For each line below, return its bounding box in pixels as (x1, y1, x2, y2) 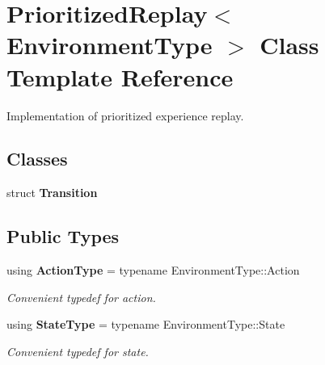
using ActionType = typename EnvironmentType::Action (6, 262, 300, 279)
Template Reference (6, 60, 234, 93)
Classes (6, 146, 68, 171)
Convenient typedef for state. (6, 342, 149, 359)
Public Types (6, 224, 120, 249)
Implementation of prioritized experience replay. (6, 107, 244, 124)
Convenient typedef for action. (6, 288, 156, 305)
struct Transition (6, 184, 98, 201)
